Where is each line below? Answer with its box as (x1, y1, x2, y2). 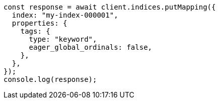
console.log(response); (4, 75, 97, 83)
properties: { (12, 19, 67, 27)
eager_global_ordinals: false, (29, 43, 153, 51)
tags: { (20, 27, 50, 35)
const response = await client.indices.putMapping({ (4, 3, 216, 11)
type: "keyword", (29, 35, 97, 43)
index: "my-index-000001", (12, 11, 118, 19)
